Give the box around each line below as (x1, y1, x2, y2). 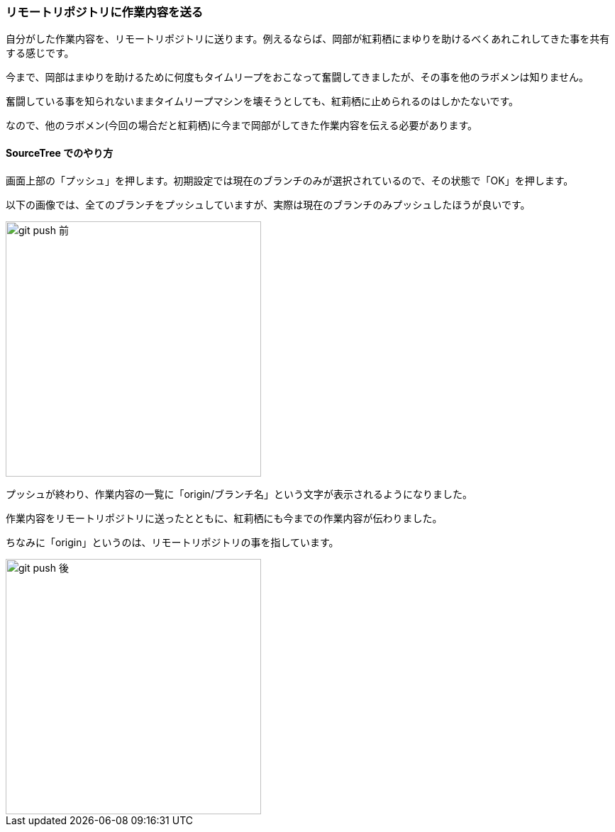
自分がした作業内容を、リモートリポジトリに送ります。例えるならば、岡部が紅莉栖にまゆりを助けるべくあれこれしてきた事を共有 (6, 33, 610, 45)
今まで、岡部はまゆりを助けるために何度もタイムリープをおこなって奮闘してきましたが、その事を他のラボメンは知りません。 (6, 71, 589, 84)
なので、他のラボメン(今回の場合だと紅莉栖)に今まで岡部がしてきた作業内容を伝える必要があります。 (6, 119, 477, 132)
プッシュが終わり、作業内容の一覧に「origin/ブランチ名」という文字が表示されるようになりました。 (6, 487, 472, 500)
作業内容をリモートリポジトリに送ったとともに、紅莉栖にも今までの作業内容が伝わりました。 (6, 511, 443, 524)
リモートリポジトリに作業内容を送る (6, 5, 204, 19)
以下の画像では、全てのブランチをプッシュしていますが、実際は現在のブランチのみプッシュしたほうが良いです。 (6, 198, 531, 211)
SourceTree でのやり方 (6, 146, 113, 159)
